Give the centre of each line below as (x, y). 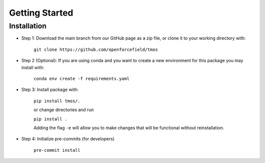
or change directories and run (64, 110)
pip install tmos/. (57, 101)
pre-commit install (57, 150)
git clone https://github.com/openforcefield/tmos (96, 49)
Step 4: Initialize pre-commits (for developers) (68, 139)
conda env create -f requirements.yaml (81, 79)
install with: (33, 67)
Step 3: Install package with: (50, 90)
